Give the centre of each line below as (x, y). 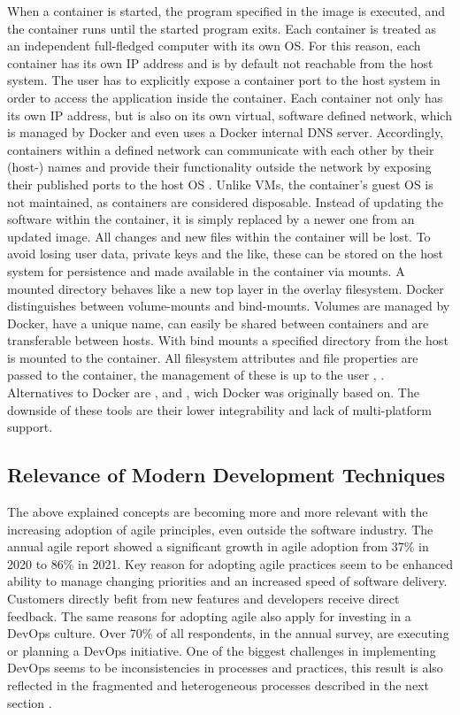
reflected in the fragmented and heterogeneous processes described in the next (218, 684)
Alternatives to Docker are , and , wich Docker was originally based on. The (213, 392)
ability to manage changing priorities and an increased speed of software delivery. (227, 581)
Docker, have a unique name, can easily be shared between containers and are (218, 323)
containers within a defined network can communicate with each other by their (221, 149)
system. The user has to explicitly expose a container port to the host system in (224, 80)
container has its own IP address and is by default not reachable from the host (220, 62)
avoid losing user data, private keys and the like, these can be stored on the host (225, 254)
